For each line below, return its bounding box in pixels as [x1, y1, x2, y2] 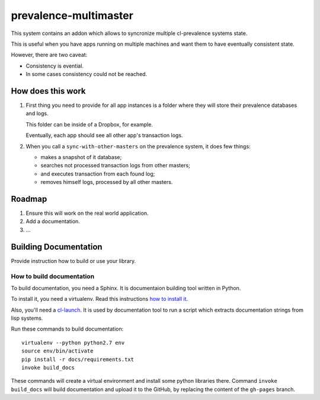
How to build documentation [11, 272, 95, 280]
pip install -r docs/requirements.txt [21, 356, 135, 363]
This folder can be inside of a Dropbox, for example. [25, 120, 153, 128]
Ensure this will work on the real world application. [25, 209, 149, 217]
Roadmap [11, 193, 47, 204]
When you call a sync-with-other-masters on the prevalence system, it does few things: [25, 142, 251, 150]
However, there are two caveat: [11, 51, 88, 59]
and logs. [25, 110, 49, 117]
